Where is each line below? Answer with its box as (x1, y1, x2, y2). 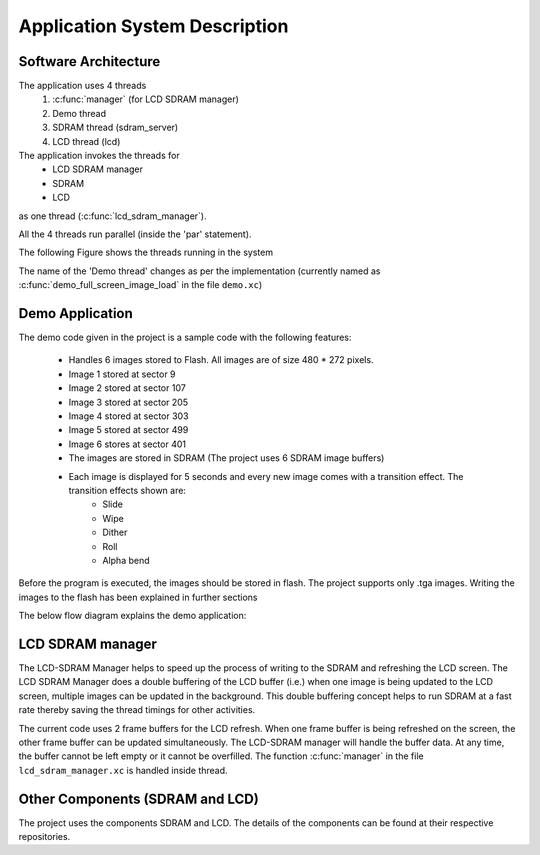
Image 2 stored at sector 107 (68, 382, 187, 394)
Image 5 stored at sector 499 (68, 424, 189, 436)
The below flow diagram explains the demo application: (18, 610, 247, 622)
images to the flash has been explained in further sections (18, 591, 258, 603)
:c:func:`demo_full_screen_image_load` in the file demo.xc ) (18, 279, 263, 291)
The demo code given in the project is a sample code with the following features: (18, 331, 352, 344)
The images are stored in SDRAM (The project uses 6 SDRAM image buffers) (68, 452, 385, 464)
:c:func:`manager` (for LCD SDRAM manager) (52, 93, 240, 105)
